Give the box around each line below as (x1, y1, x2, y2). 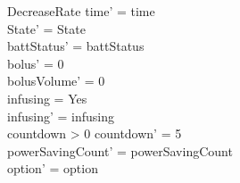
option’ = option (7, 159, 98, 178)
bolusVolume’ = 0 (7, 71, 105, 90)
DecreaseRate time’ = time (7, 2, 155, 20)
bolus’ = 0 (7, 54, 64, 72)
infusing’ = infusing (7, 106, 114, 125)
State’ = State (7, 19, 86, 37)
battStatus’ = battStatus (7, 37, 145, 55)
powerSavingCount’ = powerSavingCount (7, 141, 233, 160)
